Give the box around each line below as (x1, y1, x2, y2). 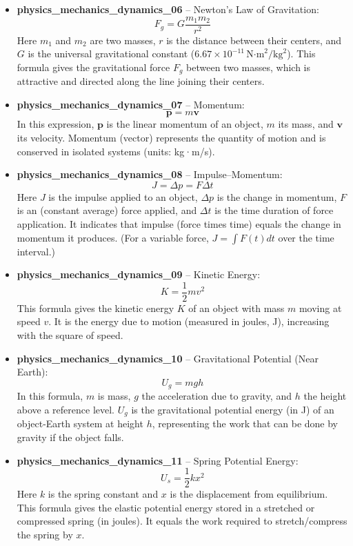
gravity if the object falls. (17, 429, 124, 444)
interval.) (17, 244, 56, 258)
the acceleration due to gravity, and (141, 389, 292, 403)
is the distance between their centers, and (166, 32, 342, 47)
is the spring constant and (48, 487, 159, 501)
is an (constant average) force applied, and (17, 203, 197, 217)
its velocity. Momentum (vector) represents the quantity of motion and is (17, 130, 326, 145)
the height (303, 389, 347, 403)
